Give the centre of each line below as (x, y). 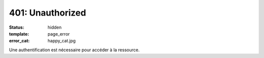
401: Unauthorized (48, 13)
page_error (59, 34)
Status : (17, 27)
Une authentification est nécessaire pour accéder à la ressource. (74, 50)
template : (19, 34)
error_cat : (19, 41)
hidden (55, 27)
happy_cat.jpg (62, 41)
